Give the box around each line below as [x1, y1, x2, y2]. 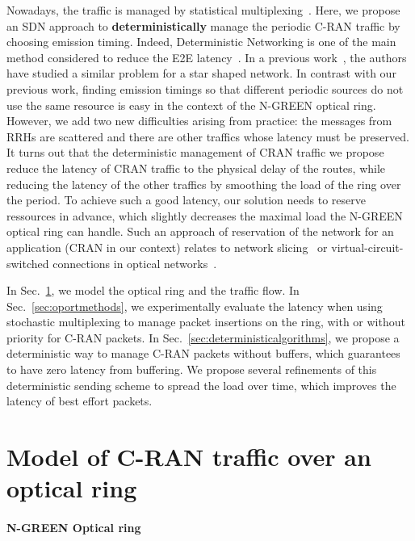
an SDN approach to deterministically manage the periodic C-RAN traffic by [6, 17, 400, 34]
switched [6, 254, 49, 271]
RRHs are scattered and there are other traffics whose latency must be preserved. [6, 128, 409, 145]
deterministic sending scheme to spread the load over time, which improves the [6, 376, 396, 393]
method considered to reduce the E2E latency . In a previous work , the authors [6, 48, 407, 65]
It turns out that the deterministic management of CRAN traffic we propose [6, 144, 384, 161]
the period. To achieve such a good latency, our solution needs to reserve [6, 191, 366, 208]
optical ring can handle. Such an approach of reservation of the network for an [6, 223, 394, 240]
